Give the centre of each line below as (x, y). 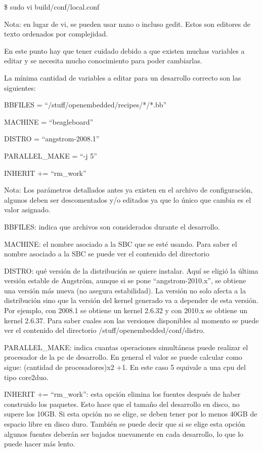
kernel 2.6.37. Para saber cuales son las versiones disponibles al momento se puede (131, 320)
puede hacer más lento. (40, 444)
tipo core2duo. (26, 377)
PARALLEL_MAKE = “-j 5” (51, 155)
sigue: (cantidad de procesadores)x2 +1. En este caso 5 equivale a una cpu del (125, 367)
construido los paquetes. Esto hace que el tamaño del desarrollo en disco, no (122, 404)
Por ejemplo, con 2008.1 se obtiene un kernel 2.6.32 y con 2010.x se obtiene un (126, 310)
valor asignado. (27, 210)
